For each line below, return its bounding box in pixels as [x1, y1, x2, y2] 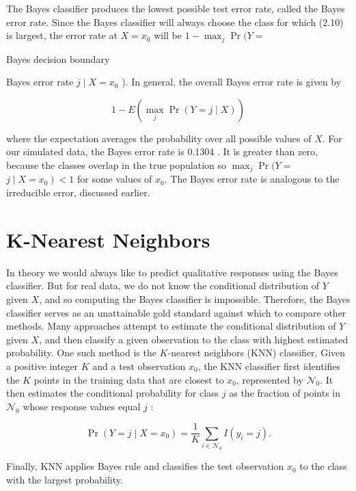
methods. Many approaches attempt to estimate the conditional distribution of [6, 319, 336, 333]
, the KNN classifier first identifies [197, 358, 341, 373]
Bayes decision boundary [6, 51, 110, 66]
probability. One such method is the [6, 345, 156, 360]
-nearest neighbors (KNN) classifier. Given [167, 345, 346, 360]
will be [154, 28, 182, 42]
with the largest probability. [6, 472, 123, 486]
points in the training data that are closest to [33, 372, 224, 386]
